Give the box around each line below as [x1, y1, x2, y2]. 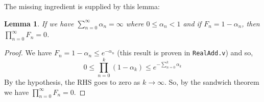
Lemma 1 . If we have [4, 18, 74, 28]
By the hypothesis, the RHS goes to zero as [4, 76, 140, 87]
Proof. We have [4, 47, 52, 58]
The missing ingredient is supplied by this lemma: [4, 1, 160, 11]
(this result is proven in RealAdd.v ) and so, [117, 47, 253, 58]
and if [183, 18, 202, 28]
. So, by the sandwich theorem [164, 76, 259, 87]
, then [242, 18, 260, 28]
